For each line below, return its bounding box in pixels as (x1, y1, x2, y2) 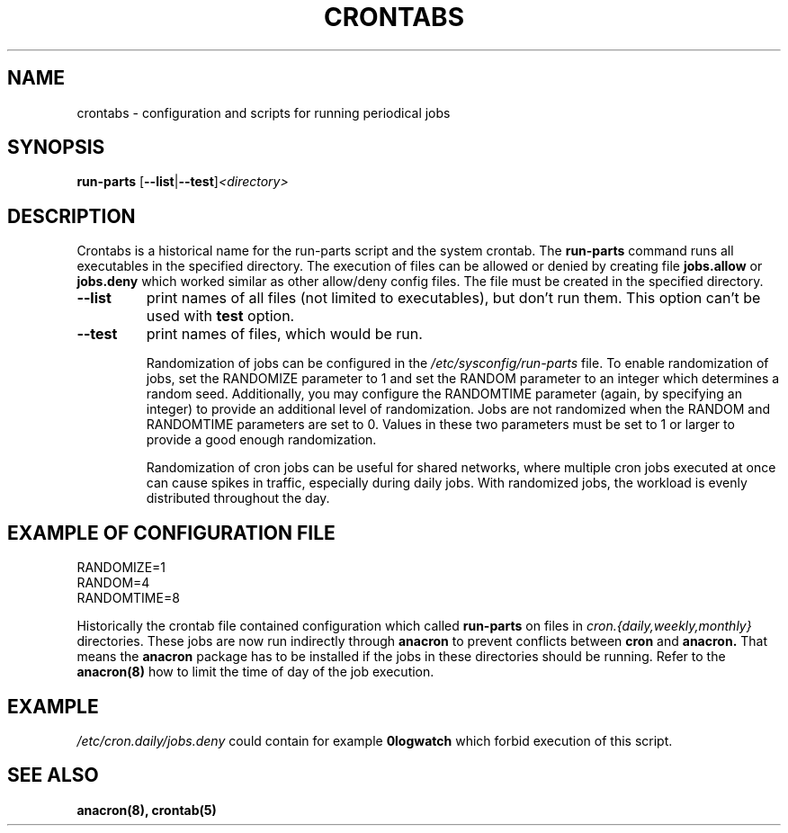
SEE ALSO (7, 764, 99, 787)
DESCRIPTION (7, 204, 136, 228)
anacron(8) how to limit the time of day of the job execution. (76, 664, 434, 680)
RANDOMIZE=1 (76, 560, 166, 576)
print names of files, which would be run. (146, 325, 423, 344)
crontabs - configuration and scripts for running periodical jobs (76, 104, 451, 121)
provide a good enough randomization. (146, 432, 377, 448)
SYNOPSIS (7, 136, 105, 159)
